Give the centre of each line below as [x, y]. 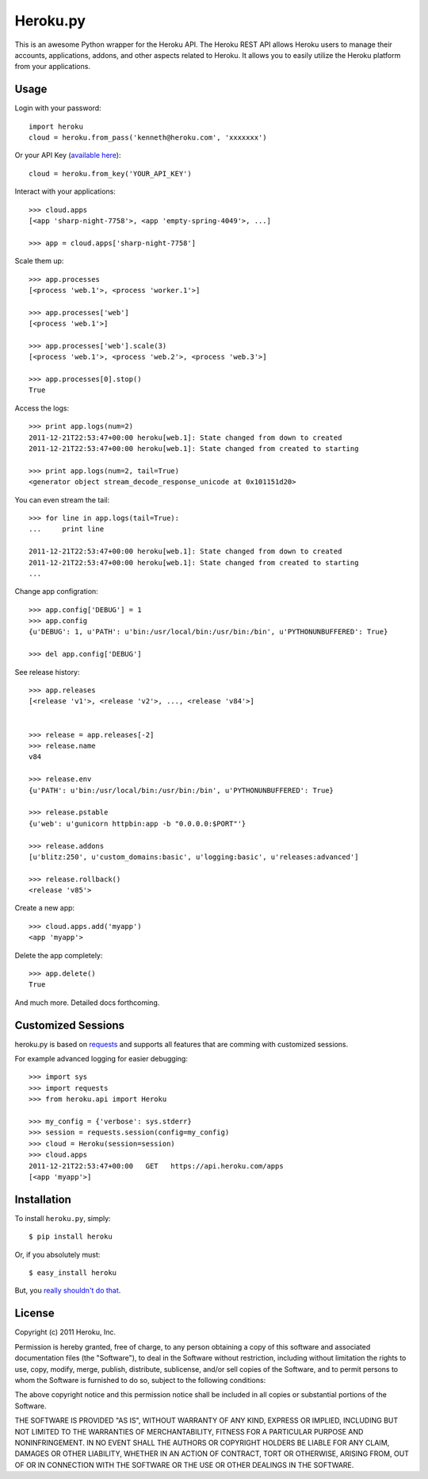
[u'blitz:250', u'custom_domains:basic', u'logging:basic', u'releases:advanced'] [194, 857]
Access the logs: [42, 408]
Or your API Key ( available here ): [68, 156]
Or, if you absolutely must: [57, 1254]
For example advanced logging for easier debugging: [101, 1059]
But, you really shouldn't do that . [68, 1291]
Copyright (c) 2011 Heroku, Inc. [65, 1332]
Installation [43, 1199]
